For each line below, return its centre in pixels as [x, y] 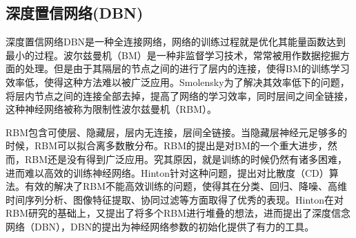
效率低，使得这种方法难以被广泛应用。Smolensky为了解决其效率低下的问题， [178, 82]
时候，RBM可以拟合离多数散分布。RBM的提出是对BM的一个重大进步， [167, 145]
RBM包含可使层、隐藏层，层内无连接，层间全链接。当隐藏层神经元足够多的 [177, 132]
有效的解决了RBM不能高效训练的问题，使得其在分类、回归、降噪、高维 [186, 186]
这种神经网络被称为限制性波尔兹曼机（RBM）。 [111, 109]
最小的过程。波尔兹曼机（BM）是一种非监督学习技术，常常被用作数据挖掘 [173, 55]
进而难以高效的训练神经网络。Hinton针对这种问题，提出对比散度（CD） [167, 172]
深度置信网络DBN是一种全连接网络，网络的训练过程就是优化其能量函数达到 [176, 42]
